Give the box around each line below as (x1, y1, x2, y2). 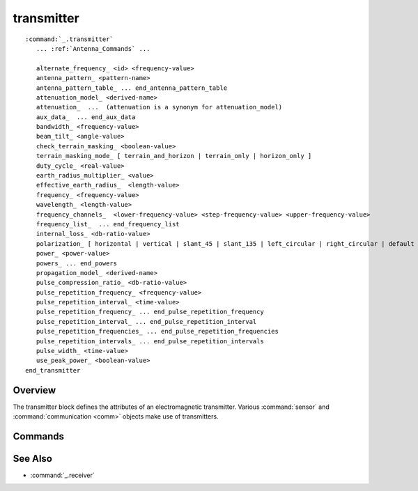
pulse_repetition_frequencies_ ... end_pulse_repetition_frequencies (36, 327, 279, 336)
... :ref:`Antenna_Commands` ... (36, 45, 150, 52)
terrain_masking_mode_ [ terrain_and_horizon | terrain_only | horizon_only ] (36, 152, 312, 160)
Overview (13, 384, 56, 396)
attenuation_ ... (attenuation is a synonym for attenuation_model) (36, 103, 283, 111)
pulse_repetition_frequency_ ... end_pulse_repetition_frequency (36, 308, 264, 316)
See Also (13, 453, 52, 465)
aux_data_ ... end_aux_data (36, 113, 136, 121)
